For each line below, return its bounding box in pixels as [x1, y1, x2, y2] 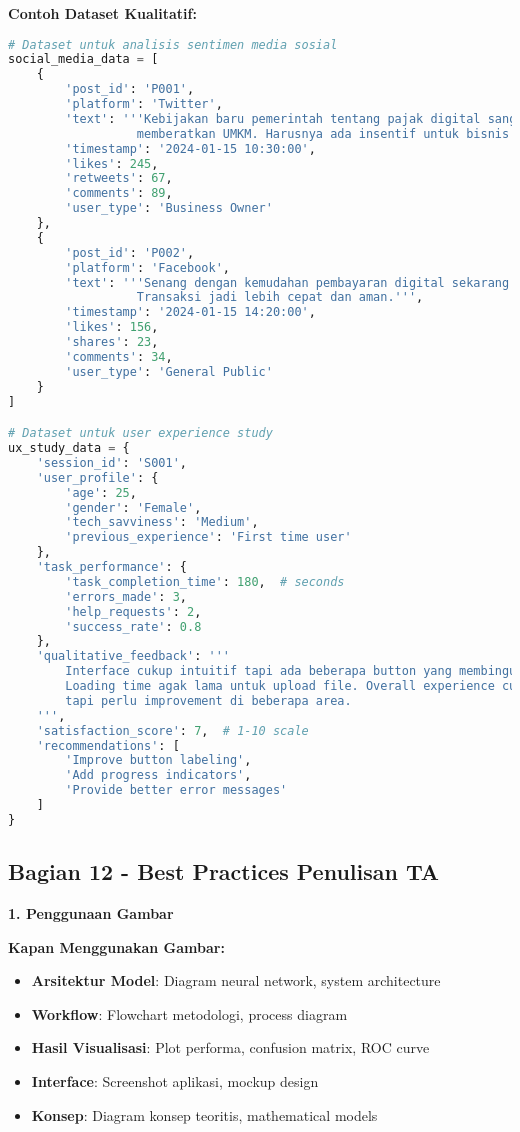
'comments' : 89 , [65, 186, 173, 201]
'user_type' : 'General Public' [65, 364, 273, 379]
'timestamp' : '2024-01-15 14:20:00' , [65, 305, 316, 320]
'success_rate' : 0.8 [65, 619, 202, 634]
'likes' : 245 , [65, 156, 159, 171]
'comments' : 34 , [65, 349, 173, 364]
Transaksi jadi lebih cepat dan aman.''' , [136, 290, 424, 305]
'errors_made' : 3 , [65, 589, 188, 604]
